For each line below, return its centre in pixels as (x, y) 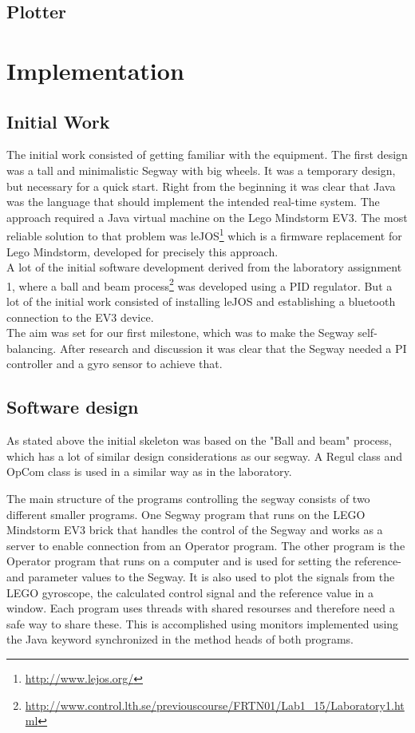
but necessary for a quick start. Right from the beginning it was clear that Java (201, 186)
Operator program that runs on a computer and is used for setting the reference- (204, 561)
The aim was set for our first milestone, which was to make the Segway (180, 333)
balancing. (32, 348)
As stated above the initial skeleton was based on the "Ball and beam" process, (199, 440)
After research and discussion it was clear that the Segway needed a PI (233, 348)
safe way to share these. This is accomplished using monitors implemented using (203, 623)
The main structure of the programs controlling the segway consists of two (188, 498)
